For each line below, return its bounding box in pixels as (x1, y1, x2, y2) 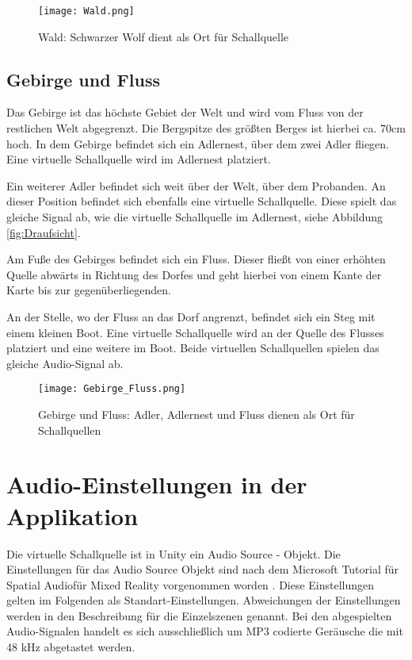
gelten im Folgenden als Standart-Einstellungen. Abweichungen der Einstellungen (6, 592, 401, 608)
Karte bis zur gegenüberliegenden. (6, 282, 171, 298)
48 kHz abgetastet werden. (6, 639, 135, 655)
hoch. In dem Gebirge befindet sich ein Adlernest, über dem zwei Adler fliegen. (6, 135, 389, 152)
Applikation (6, 499, 139, 531)
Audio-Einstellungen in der (6, 468, 307, 501)
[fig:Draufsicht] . (6, 224, 81, 240)
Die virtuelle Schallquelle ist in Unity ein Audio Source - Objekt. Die (6, 545, 341, 562)
